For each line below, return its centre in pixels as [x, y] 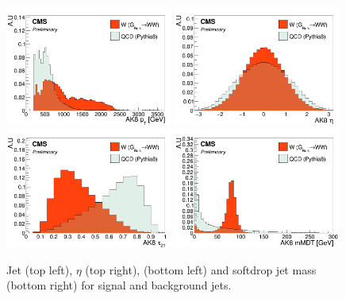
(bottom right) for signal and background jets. [119, 285]
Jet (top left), [40, 269]
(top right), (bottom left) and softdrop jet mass [201, 269]
